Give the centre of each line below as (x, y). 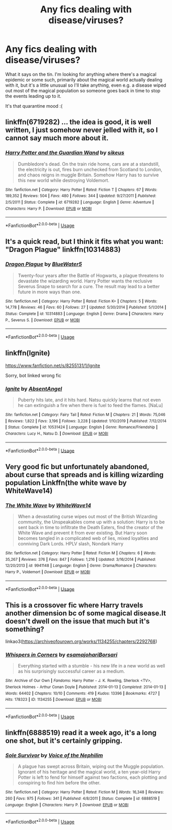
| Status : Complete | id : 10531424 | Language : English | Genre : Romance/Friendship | (81, 427)
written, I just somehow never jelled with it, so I (82, 130)
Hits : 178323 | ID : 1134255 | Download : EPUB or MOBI (53, 700)
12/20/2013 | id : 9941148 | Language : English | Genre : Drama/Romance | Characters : (81, 566)
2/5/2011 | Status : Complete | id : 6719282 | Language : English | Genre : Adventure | (80, 202)
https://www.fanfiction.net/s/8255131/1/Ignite (53, 366)
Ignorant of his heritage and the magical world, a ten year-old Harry (89, 772)
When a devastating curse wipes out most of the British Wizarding (88, 516)
